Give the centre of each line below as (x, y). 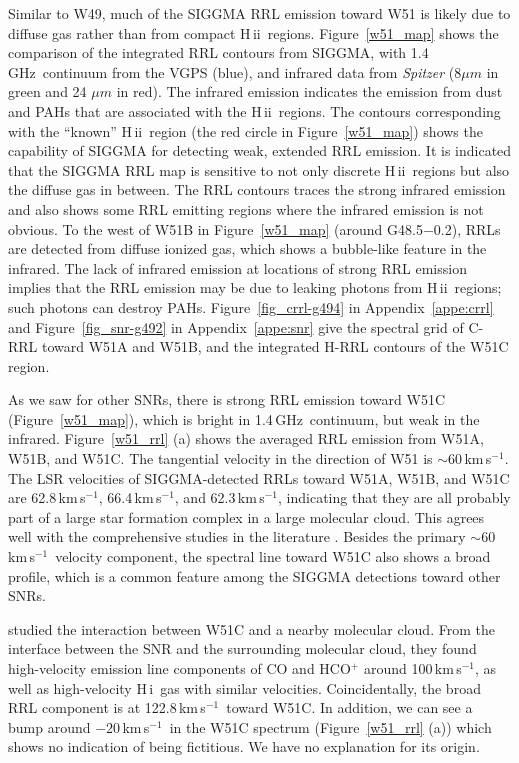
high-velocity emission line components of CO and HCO (179, 668)
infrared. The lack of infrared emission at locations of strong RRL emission (237, 267)
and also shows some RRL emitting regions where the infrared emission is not (246, 208)
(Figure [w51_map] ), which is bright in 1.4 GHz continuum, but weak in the (244, 418)
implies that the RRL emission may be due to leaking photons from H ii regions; (255, 287)
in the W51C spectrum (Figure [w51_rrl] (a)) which (330, 726)
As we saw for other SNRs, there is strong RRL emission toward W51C (226, 399)
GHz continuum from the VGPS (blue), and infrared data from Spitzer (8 (235, 71)
